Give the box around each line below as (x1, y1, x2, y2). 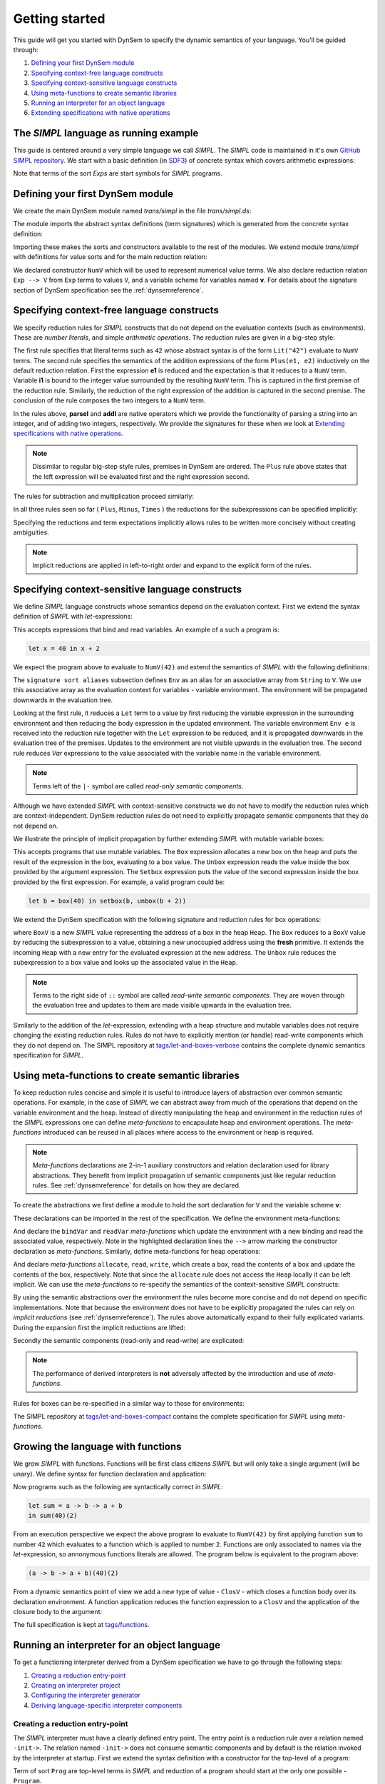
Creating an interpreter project (31, 1681, 120, 1689)
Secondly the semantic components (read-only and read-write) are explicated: (13, 1337, 245, 1344)
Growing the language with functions (13, 1441, 182, 1453)
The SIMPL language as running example (13, 127, 199, 139)
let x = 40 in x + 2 (28, 644, 100, 652)
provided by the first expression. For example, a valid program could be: (13, 878, 225, 886)
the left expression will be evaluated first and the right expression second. (32, 472, 250, 481)
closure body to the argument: (13, 1607, 103, 1616)
